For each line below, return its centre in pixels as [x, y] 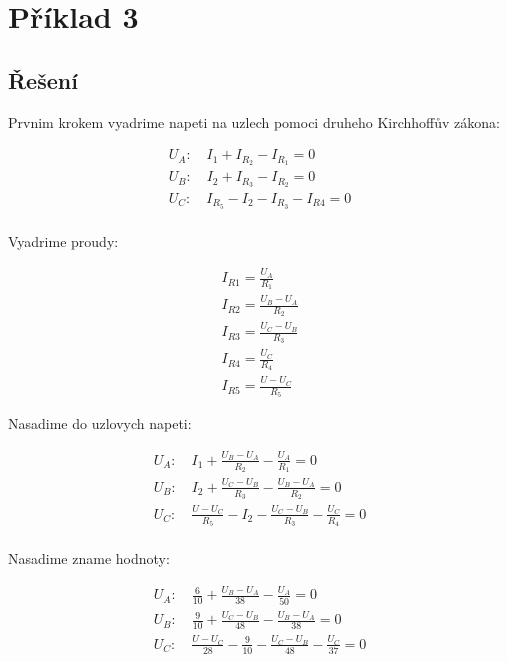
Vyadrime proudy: [63, 240]
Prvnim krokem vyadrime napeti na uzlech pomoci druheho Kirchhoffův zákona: [254, 121]
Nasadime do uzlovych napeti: [100, 423]
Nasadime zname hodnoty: [89, 557]
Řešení [43, 79]
